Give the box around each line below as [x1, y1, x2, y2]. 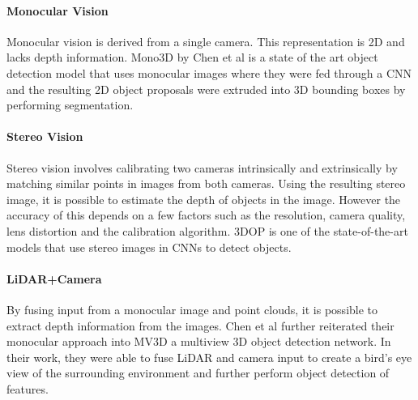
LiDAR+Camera [6, 270, 102, 287]
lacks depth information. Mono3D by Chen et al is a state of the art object [6, 49, 378, 66]
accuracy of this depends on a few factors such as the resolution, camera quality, [6, 206, 406, 223]
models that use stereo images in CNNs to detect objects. [6, 238, 292, 255]
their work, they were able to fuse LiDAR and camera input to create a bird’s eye [6, 348, 412, 365]
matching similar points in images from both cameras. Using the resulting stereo [6, 175, 406, 192]
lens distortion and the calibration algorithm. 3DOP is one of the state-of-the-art [6, 222, 408, 239]
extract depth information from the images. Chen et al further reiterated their [6, 317, 395, 334]
